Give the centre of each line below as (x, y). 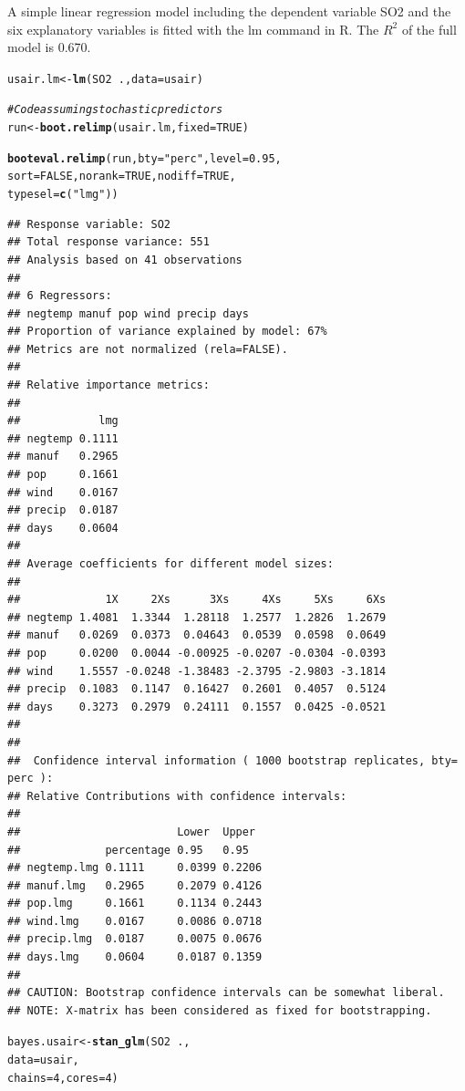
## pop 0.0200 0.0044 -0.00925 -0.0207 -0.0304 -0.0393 (197, 653)
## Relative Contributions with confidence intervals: (177, 796)
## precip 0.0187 (63, 510)
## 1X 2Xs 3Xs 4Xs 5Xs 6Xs (197, 600)
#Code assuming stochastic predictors (115, 110)
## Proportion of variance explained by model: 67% (167, 332)
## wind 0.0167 (63, 492)
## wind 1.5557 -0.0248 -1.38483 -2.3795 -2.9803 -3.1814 (197, 671)
